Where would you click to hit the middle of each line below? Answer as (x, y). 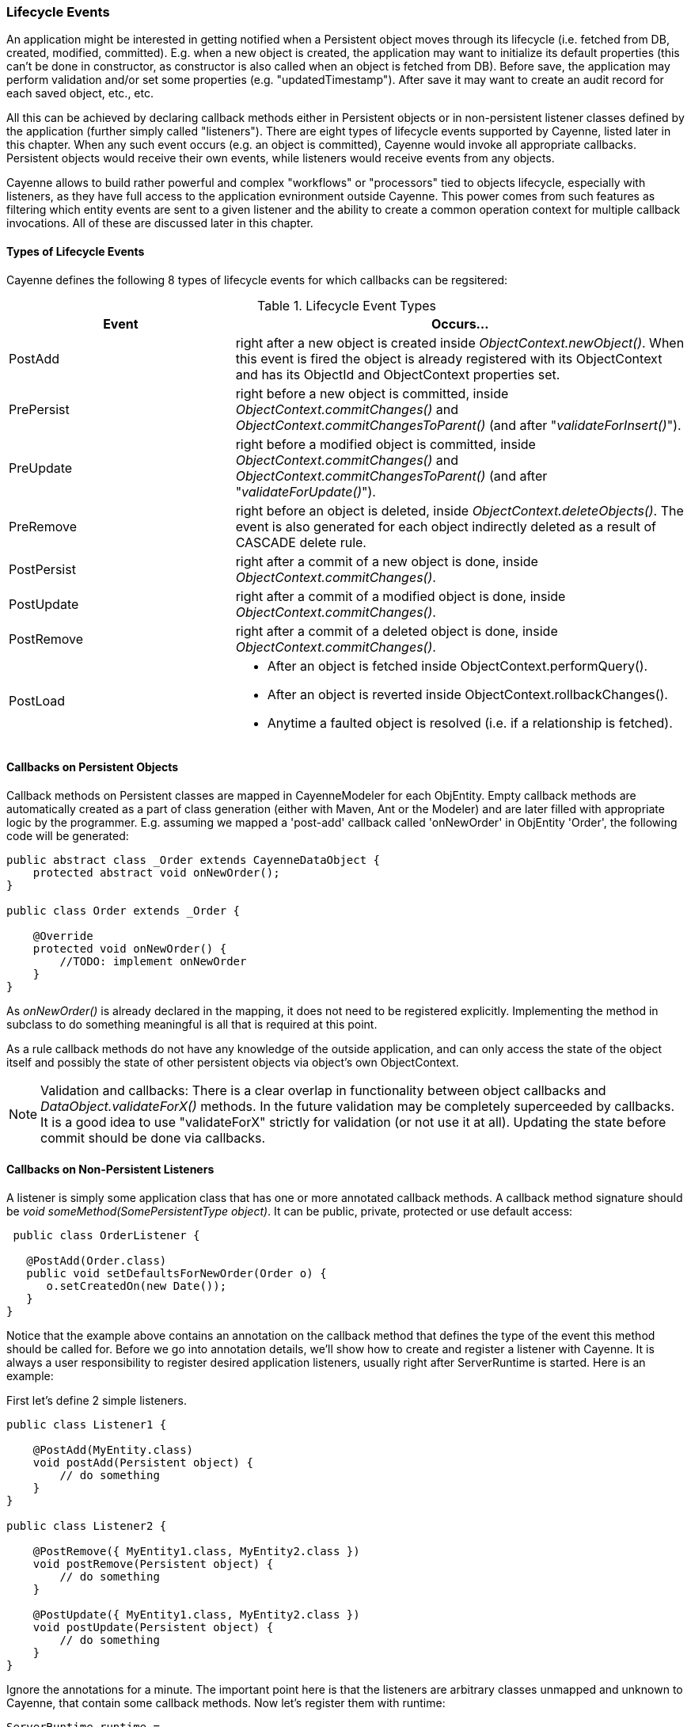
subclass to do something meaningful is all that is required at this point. (192, 1024)
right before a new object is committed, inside (372, 393)
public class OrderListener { (106, 1236)
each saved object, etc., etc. (80, 93)
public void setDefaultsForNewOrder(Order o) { (177, 1274)
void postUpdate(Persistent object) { (153, 1628)
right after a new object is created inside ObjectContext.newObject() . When (460, 342)
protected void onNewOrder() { (130, 948)
